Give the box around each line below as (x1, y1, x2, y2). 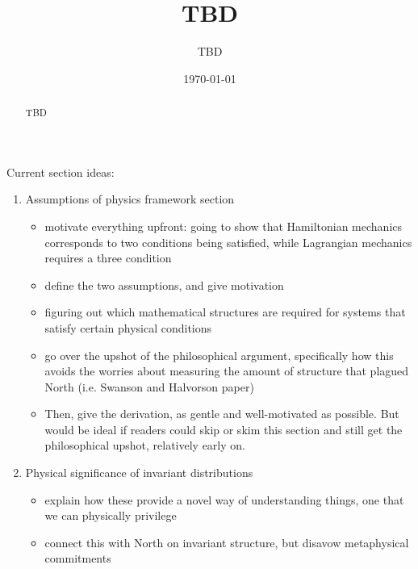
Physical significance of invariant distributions (25, 464, 253, 481)
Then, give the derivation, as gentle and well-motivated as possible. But (44, 405, 399, 422)
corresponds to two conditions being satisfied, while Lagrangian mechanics (44, 233, 412, 250)
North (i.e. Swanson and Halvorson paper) (44, 378, 254, 395)
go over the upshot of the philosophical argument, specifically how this (44, 346, 394, 363)
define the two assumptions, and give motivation (44, 276, 284, 293)
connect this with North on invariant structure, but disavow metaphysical (44, 533, 409, 550)
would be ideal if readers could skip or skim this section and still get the (44, 420, 403, 437)
